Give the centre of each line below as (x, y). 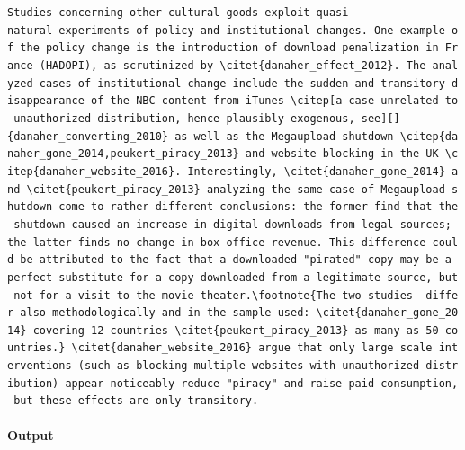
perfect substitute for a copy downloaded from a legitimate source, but (233, 277)
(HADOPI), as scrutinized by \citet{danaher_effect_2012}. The (232, 65)
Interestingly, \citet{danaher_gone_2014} (316, 171)
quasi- (335, 13)
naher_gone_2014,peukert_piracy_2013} (123, 154)
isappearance (46, 101)
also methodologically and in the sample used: (165, 313)
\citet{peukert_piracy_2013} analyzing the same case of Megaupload (236, 189)
